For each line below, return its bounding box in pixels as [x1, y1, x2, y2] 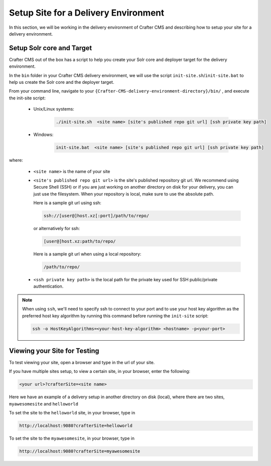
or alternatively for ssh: [33, 226, 80, 232]
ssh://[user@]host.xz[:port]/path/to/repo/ [43, 213, 150, 219]
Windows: [33, 132, 54, 137]
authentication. [33, 283, 64, 290]
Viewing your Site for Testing [9, 347, 99, 355]
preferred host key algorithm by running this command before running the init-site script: [22, 312, 209, 319]
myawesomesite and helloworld [9, 401, 78, 407]
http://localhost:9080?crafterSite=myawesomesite [19, 448, 140, 454]
